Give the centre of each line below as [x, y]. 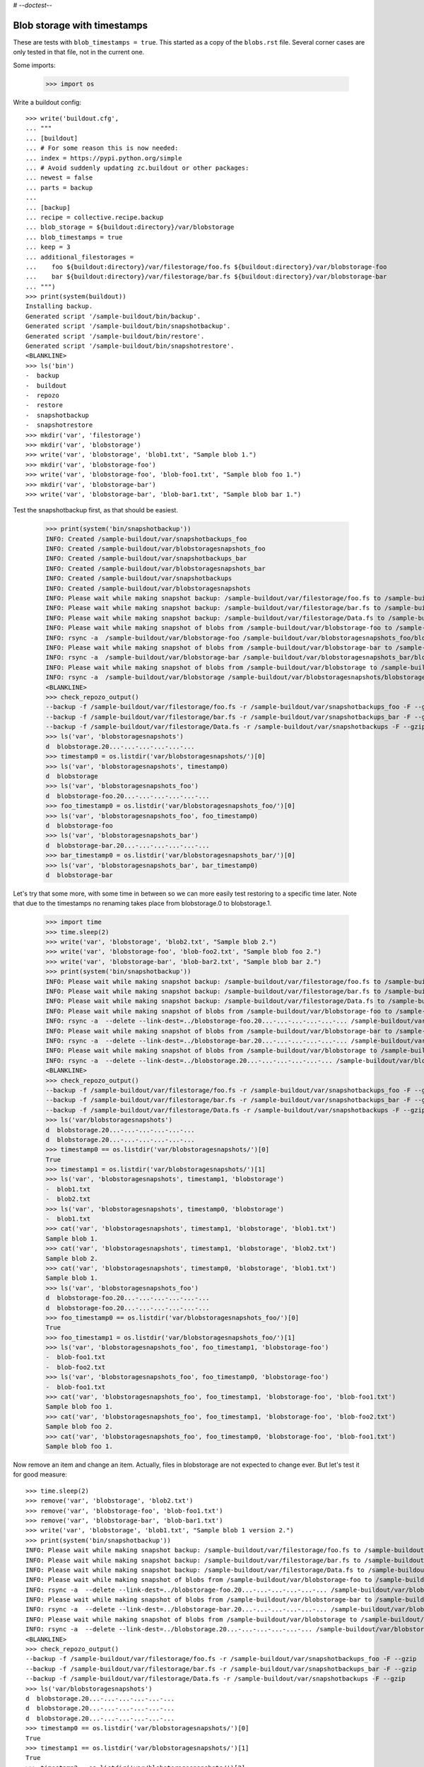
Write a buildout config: [47, 102]
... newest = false [59, 178]
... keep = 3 [48, 247]
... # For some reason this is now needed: [102, 148]
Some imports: [34, 65]
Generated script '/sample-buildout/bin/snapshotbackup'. [128, 326]
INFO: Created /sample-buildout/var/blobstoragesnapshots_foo [155, 549]
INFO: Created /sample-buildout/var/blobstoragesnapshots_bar [155, 568]
